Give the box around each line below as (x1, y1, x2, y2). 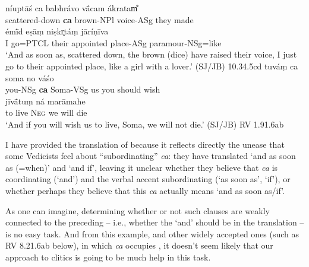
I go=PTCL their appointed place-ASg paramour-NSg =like (5, 36, 222, 49)
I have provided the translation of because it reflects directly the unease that (5, 138, 285, 150)
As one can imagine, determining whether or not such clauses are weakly (5, 204, 270, 217)
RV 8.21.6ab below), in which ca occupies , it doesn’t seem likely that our (5, 239, 273, 252)
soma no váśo (5, 71, 54, 84)
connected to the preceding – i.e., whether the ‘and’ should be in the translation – (5, 216, 304, 228)
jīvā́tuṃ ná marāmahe (5, 94, 86, 107)
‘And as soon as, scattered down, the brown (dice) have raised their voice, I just (5, 48, 297, 61)
